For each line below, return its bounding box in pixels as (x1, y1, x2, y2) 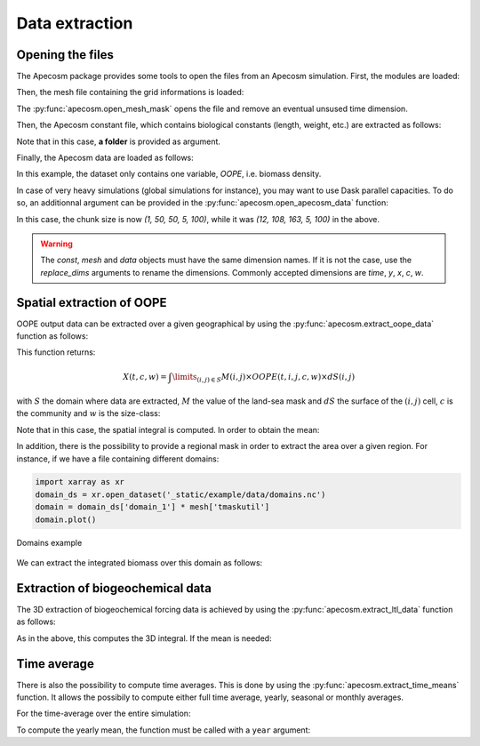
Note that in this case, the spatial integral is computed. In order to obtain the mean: (16, 424, 320, 435)
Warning (40, 238, 73, 249)
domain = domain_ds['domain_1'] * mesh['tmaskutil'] (35, 502, 270, 512)
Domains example (16, 537, 83, 548)
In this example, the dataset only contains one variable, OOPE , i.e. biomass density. (16, 169, 322, 180)
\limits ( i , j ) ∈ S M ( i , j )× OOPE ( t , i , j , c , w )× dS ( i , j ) (172, 372, 356, 384)
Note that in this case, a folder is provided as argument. (16, 136, 221, 147)
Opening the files (16, 47, 115, 62)
